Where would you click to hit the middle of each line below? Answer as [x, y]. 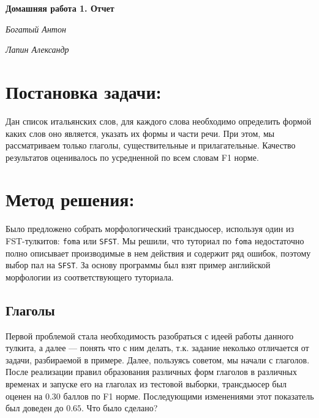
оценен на [24, 396]
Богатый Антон [36, 29]
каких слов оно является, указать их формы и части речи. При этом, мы [140, 133]
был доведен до [35, 408]
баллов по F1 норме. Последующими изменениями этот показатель [189, 396]
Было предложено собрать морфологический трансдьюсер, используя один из [150, 229]
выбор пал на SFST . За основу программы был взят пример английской [138, 265]
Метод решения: [70, 199]
